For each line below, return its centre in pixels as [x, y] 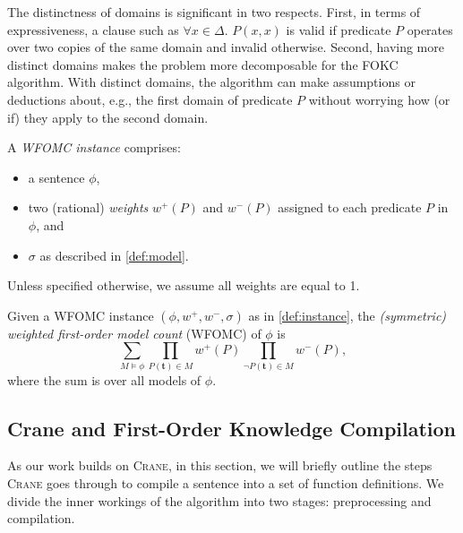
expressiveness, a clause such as [93, 29]
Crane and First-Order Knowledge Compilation [232, 428]
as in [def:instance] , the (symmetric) [347, 315]
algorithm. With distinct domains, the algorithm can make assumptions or [211, 82]
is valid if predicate [339, 29]
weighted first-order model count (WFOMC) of [134, 333]
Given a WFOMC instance [81, 315]
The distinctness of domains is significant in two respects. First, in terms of [214, 12]
